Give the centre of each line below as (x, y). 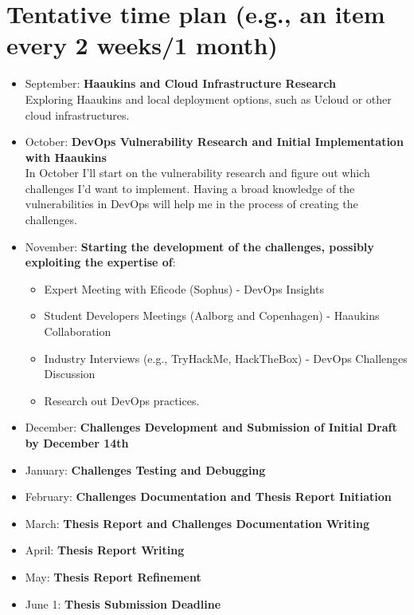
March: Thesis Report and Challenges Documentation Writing (197, 523)
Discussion (70, 374)
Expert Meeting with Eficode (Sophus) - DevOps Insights (184, 288)
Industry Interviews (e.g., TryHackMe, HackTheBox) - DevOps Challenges (226, 358)
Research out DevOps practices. (122, 400)
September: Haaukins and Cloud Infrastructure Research (180, 83)
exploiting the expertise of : (100, 262)
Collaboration (78, 331)
